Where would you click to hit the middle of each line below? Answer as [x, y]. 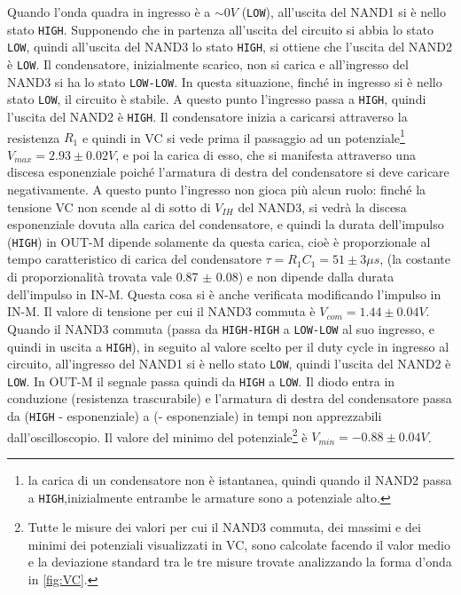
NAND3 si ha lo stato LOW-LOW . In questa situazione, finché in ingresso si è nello [225, 81]
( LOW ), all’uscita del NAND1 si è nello [344, 12]
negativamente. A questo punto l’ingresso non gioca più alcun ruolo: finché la [217, 190]
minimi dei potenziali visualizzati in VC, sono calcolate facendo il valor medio [239, 544]
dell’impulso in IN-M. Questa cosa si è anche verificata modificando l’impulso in [224, 294]
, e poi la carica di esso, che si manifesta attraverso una [266, 154]
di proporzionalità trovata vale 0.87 [103, 277]
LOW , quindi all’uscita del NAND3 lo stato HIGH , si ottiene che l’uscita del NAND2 [230, 47]
